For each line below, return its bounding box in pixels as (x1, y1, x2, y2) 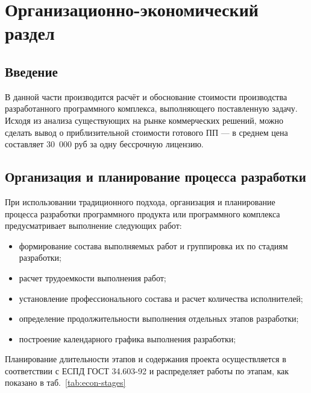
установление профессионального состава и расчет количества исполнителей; (19, 292, 303, 304)
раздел (5, 21, 55, 45)
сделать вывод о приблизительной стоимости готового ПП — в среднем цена (5, 126, 288, 138)
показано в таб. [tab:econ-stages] (5, 376, 126, 389)
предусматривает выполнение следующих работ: (5, 219, 182, 232)
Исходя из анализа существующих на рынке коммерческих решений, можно (5, 113, 283, 126)
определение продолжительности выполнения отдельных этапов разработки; (19, 312, 299, 325)
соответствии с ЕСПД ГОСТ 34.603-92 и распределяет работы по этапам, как (5, 364, 289, 377)
